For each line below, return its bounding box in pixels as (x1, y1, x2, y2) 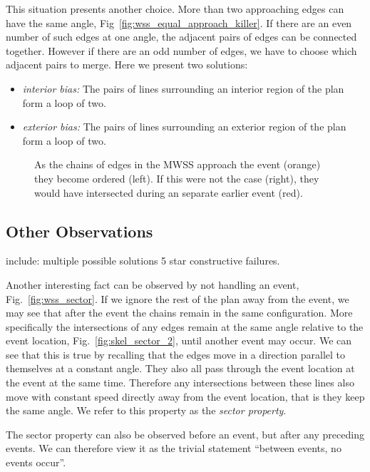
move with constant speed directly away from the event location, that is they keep (6, 389, 365, 404)
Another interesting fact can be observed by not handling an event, (6, 277, 299, 292)
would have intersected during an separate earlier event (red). (34, 185, 303, 200)
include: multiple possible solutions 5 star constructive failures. (6, 253, 280, 268)
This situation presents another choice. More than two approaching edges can (6, 1, 344, 16)
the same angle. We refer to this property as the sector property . (6, 403, 287, 418)
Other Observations (6, 220, 153, 242)
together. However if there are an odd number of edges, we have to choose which (6, 43, 357, 58)
